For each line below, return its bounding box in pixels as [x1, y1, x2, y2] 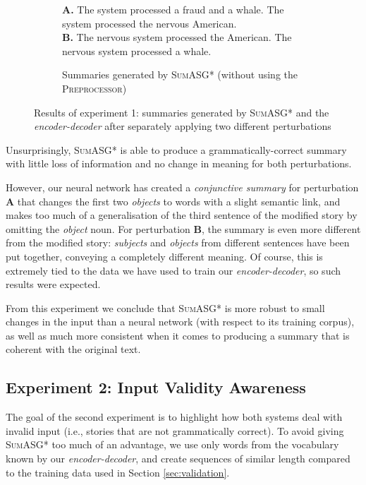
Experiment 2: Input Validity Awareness [6, 376, 306, 398]
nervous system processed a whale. [62, 43, 212, 58]
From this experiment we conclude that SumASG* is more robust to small [6, 300, 325, 315]
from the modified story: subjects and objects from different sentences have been [6, 235, 350, 250]
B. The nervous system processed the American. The [62, 30, 292, 44]
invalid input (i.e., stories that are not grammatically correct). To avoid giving [6, 423, 344, 438]
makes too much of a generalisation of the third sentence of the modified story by [6, 208, 358, 222]
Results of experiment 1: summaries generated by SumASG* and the [34, 104, 329, 119]
